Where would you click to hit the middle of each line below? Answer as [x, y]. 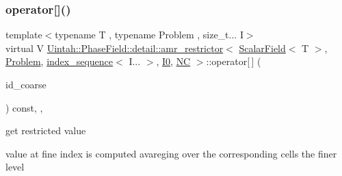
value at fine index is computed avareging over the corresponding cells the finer [171, 153]
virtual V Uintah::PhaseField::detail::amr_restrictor [115, 48]
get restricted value [46, 130]
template [24, 35]
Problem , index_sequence [60, 61]
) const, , [24, 107]
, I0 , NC [173, 61]
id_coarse [26, 84]
